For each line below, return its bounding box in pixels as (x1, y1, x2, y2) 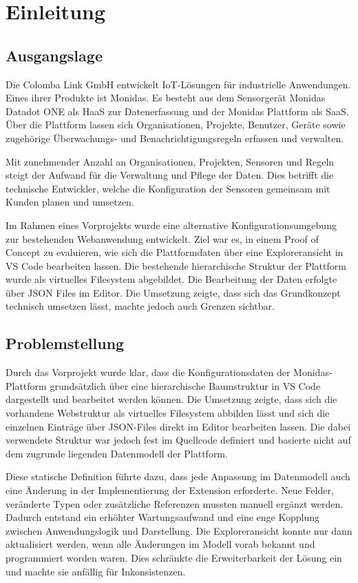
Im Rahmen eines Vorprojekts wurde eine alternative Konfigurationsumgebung (6, 217, 337, 232)
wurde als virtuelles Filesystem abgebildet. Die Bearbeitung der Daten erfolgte (6, 272, 337, 286)
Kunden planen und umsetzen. (6, 195, 134, 209)
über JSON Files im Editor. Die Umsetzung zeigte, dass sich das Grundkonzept (6, 285, 341, 299)
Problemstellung (6, 333, 125, 354)
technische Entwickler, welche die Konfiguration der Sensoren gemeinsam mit (6, 181, 330, 195)
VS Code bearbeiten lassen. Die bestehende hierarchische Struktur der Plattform (6, 258, 346, 273)
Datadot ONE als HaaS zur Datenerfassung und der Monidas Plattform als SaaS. (6, 103, 349, 118)
